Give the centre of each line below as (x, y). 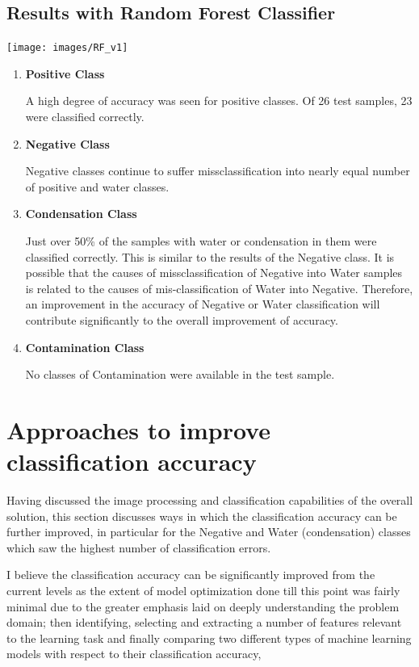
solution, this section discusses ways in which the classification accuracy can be (202, 516)
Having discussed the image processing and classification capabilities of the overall (210, 500)
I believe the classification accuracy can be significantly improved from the (191, 575)
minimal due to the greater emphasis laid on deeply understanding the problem (203, 606)
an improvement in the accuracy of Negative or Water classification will (203, 304)
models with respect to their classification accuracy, (134, 654)
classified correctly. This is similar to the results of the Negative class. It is (210, 256)
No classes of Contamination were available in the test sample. (180, 374)
